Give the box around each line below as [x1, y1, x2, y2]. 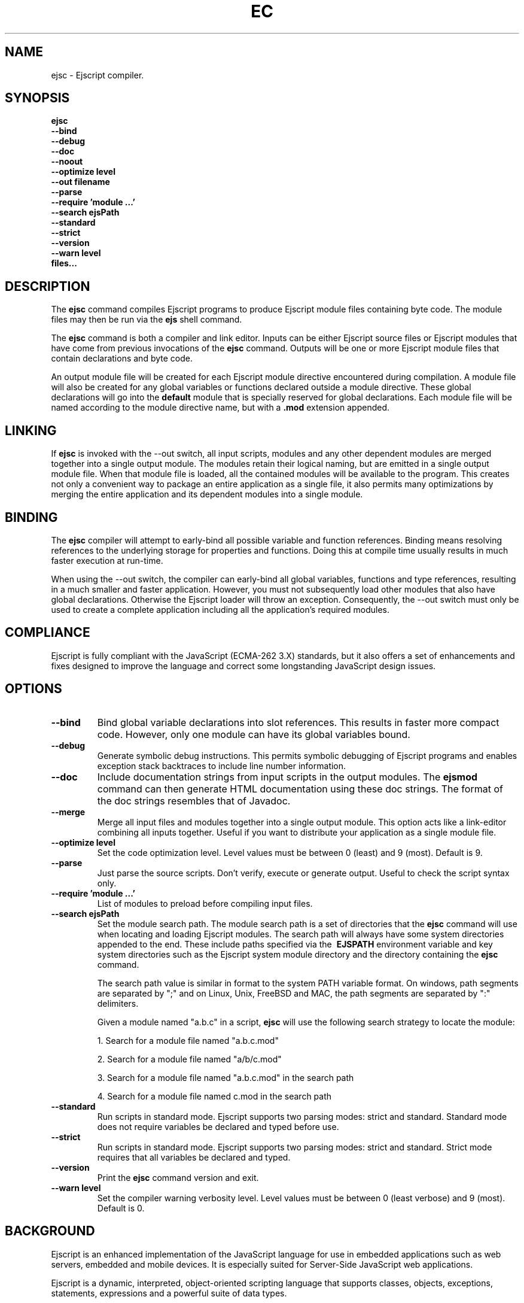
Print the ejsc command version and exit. [97, 1172, 259, 1183]
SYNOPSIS [5, 90, 70, 106]
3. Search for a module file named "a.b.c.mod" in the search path [97, 1072, 354, 1083]
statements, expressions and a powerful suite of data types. [51, 1287, 287, 1298]
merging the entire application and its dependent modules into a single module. [51, 489, 363, 500]
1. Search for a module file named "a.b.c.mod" [97, 1035, 279, 1046]
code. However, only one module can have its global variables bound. [97, 728, 410, 740]
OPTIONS [5, 681, 62, 697]
